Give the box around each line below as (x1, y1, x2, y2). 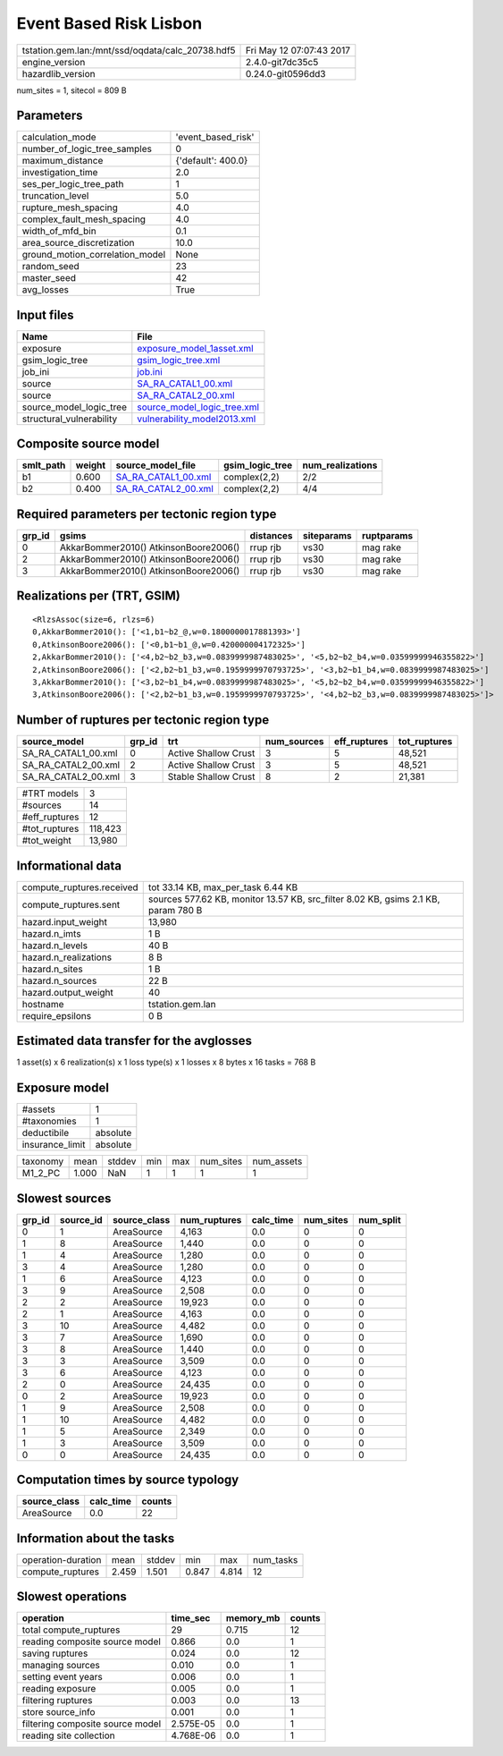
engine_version (21, 55, 86, 68)
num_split (358, 1213, 401, 1226)
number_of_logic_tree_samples (21, 143, 152, 156)
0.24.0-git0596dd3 (246, 67, 326, 80)
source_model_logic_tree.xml (137, 401, 259, 413)
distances (249, 530, 294, 541)
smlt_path (21, 459, 66, 471)
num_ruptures (180, 1213, 242, 1226)
